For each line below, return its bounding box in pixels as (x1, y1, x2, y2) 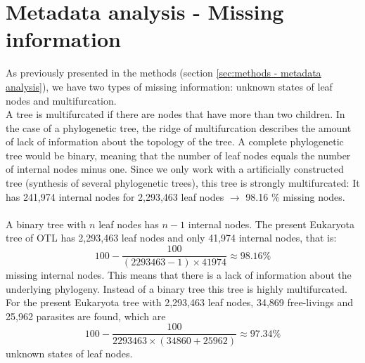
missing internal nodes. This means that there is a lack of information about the (6, 268, 352, 282)
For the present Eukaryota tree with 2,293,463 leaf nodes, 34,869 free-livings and (6, 295, 353, 310)
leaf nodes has (98, 216, 159, 231)
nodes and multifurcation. (6, 93, 117, 107)
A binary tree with (6, 216, 87, 231)
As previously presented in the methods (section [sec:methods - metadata (6, 65, 321, 80)
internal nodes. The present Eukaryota (188, 216, 354, 231)
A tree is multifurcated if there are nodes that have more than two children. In (6, 107, 345, 121)
